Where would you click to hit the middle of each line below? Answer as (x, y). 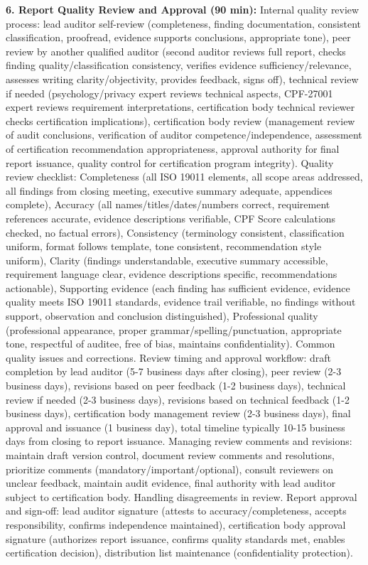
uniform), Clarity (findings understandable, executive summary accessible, (167, 260)
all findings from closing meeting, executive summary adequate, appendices (169, 190)
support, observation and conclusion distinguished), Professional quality (162, 316)
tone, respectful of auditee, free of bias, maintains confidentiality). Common (171, 344)
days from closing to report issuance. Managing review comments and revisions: (179, 441)
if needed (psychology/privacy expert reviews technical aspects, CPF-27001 (169, 93)
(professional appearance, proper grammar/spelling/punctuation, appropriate (174, 329)
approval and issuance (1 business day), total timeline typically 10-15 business (175, 427)
